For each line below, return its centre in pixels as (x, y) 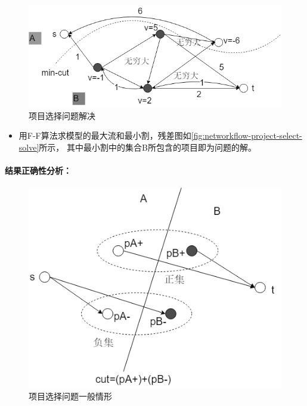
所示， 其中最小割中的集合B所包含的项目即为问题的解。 (148, 147)
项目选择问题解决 (62, 115)
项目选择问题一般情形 (70, 396)
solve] (29, 147)
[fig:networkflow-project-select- (246, 135)
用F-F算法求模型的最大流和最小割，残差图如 (105, 135)
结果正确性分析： (38, 171)
